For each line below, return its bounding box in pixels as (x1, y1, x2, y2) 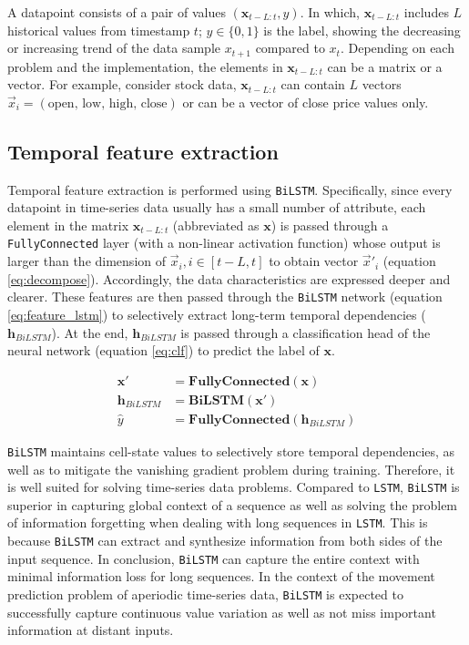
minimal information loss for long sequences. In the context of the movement (7, 567, 435, 586)
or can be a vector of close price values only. (182, 92, 429, 111)
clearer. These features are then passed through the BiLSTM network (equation (7, 287, 443, 306)
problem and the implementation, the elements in (7, 56, 283, 76)
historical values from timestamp (7, 20, 190, 39)
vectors (362, 75, 402, 94)
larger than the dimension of (7, 251, 167, 271)
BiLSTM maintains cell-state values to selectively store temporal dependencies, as (7, 441, 455, 460)
